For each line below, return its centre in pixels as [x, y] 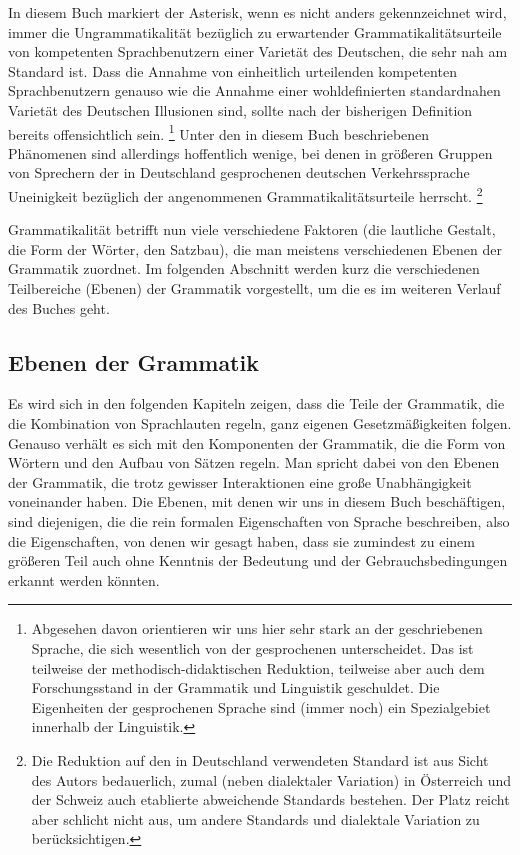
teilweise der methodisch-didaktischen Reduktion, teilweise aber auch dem [258, 667]
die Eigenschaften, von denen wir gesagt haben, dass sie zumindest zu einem [241, 540]
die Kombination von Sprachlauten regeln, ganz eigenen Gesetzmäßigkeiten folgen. [260, 423]
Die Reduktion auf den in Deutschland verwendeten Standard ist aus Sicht [260, 759]
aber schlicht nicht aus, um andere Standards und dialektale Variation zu [255, 818]
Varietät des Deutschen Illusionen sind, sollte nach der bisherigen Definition [240, 109]
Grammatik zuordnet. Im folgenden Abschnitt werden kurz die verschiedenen [244, 268]
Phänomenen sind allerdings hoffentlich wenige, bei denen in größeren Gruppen [250, 152]
